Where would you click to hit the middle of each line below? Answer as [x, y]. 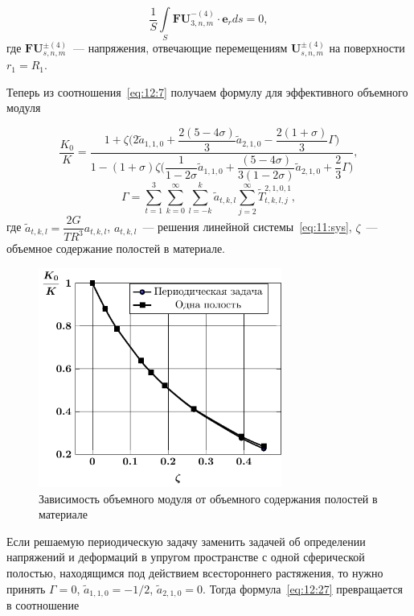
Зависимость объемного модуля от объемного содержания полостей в [208, 498]
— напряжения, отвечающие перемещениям [180, 48]
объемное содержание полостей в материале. [116, 248]
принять [26, 588]
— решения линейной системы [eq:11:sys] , [247, 227]
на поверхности [367, 48]
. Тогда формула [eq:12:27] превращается [303, 588]
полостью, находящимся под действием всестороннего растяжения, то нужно [195, 572]
